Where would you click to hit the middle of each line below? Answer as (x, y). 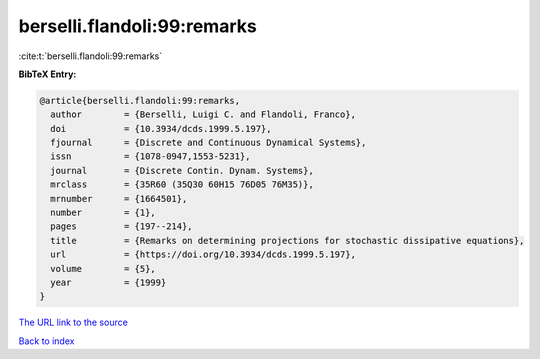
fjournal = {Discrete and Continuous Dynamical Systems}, (208, 143)
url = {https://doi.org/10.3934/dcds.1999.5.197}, (203, 254)
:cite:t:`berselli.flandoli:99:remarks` (90, 56)
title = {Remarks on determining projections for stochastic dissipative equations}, (287, 240)
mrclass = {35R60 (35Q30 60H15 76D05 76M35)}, (182, 184)
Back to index (46, 341)
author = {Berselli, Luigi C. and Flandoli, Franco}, (203, 114)
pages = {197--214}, (122, 226)
